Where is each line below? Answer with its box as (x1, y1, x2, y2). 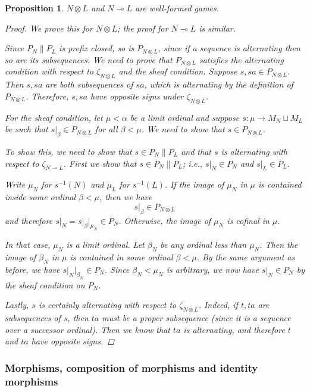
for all (95, 123, 118, 135)
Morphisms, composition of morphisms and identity (5, 360, 258, 375)
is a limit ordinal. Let (66, 238, 145, 251)
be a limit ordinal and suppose (130, 111, 240, 123)
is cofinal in (227, 214, 270, 226)
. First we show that (63, 157, 137, 169)
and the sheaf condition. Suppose (118, 65, 237, 77)
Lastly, (5, 298, 29, 311)
